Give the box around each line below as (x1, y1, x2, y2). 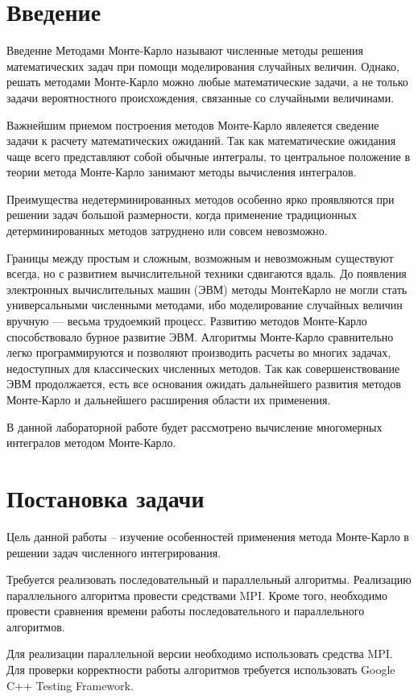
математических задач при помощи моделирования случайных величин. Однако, (6, 57, 399, 74)
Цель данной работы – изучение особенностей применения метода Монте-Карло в (6, 527, 409, 544)
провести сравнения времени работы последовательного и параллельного (6, 602, 365, 619)
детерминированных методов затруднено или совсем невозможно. (6, 222, 328, 239)
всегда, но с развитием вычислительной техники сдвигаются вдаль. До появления (6, 265, 407, 282)
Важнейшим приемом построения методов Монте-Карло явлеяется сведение (6, 116, 379, 133)
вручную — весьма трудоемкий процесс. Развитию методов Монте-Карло (6, 312, 367, 329)
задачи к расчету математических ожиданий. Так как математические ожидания (6, 132, 396, 149)
